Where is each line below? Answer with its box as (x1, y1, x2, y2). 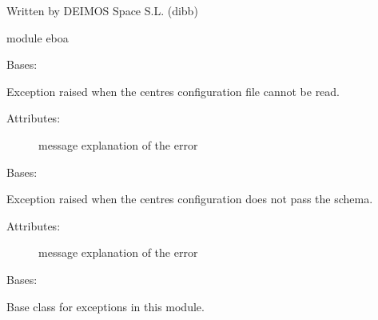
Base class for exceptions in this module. (6, 298, 205, 314)
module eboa (6, 29, 69, 46)
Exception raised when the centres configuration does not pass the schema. (6, 190, 373, 207)
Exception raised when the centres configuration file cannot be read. (6, 82, 340, 99)
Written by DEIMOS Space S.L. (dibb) (6, 2, 198, 18)
